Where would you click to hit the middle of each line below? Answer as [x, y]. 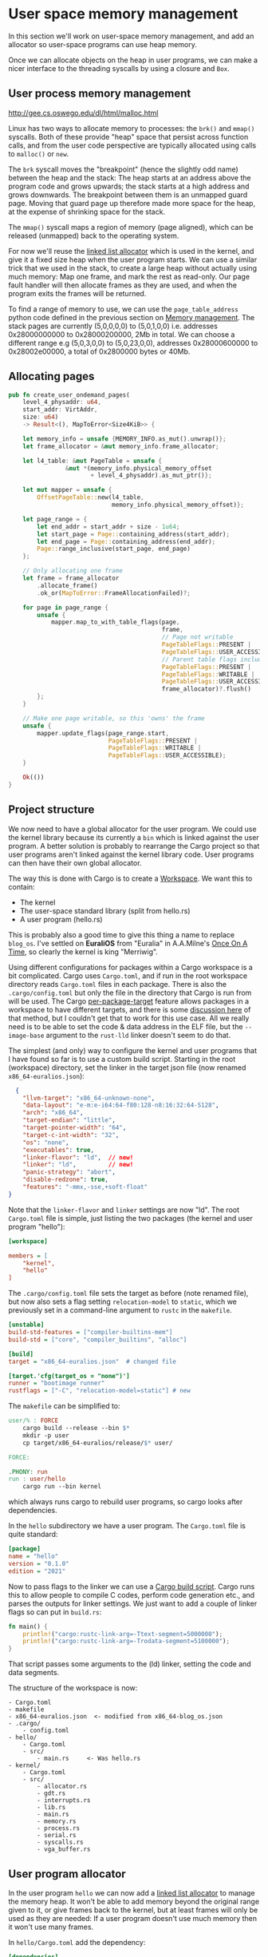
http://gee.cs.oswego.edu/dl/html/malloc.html [83, 113]
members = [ [28, 1256]
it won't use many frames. [51, 1927]
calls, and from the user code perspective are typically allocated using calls [132, 145]
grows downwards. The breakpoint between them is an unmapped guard [128, 194]
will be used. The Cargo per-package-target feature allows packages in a [129, 1001]
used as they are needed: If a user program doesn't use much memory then [133, 1918]
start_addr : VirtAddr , [60, 410]
